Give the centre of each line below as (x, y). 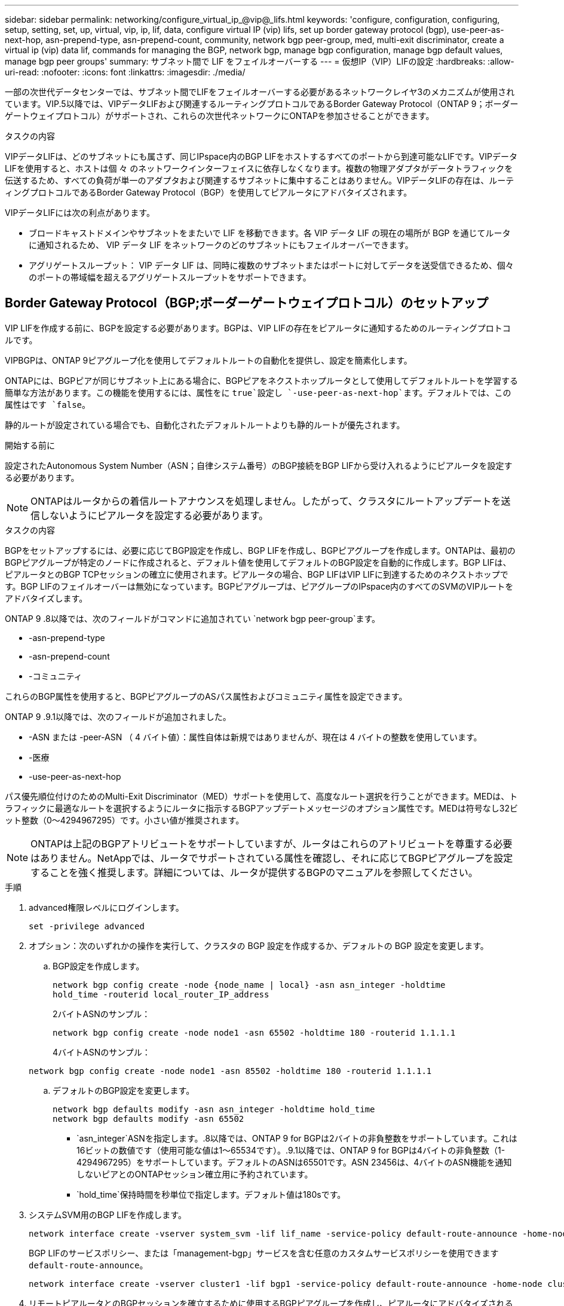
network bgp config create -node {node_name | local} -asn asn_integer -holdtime (249, 985)
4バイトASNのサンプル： (102, 1052)
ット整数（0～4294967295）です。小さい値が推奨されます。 (125, 820)
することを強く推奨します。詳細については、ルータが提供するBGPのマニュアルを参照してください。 (254, 872)
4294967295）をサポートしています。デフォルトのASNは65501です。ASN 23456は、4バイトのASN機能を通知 (294, 1162)
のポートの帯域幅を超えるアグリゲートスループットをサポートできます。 (170, 277)
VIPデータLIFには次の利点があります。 (80, 213)
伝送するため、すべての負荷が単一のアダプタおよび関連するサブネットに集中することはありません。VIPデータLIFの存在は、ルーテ (260, 180)
